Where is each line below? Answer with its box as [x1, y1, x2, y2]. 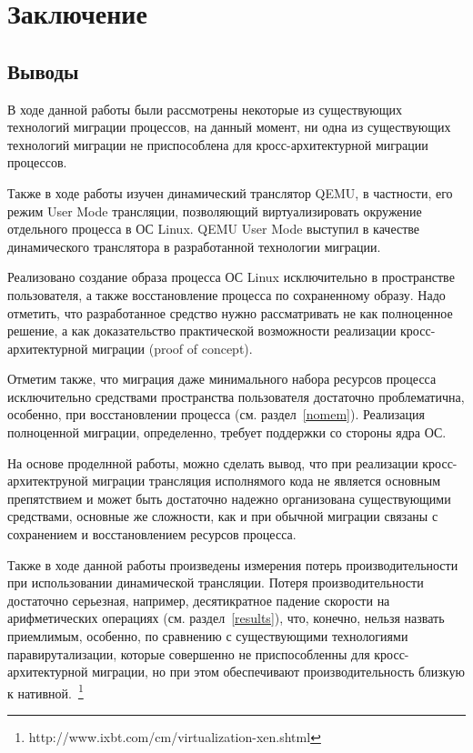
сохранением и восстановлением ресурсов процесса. [7, 525, 297, 544]
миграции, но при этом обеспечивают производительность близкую [92, 662, 465, 681]
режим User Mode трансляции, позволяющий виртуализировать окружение [7, 201, 422, 220]
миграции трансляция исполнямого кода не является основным [92, 471, 441, 490]
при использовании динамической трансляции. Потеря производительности [7, 573, 424, 592]
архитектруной [7, 471, 88, 490]
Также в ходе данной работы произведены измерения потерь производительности [7, 555, 458, 574]
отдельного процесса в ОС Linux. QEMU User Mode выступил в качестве [7, 219, 420, 238]
